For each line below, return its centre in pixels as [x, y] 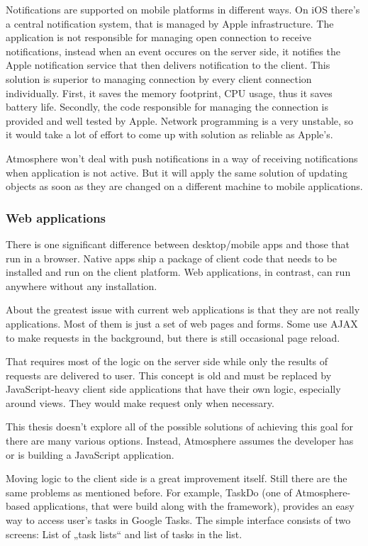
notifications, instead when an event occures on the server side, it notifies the [173, 51]
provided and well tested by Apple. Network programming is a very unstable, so [180, 120]
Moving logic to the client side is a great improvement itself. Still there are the [177, 478]
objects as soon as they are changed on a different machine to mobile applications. [184, 186]
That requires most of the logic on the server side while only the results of [167, 361]
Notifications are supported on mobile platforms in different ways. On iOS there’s [183, 9]
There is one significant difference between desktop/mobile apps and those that [178, 244]
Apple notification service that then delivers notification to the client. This [168, 65]
